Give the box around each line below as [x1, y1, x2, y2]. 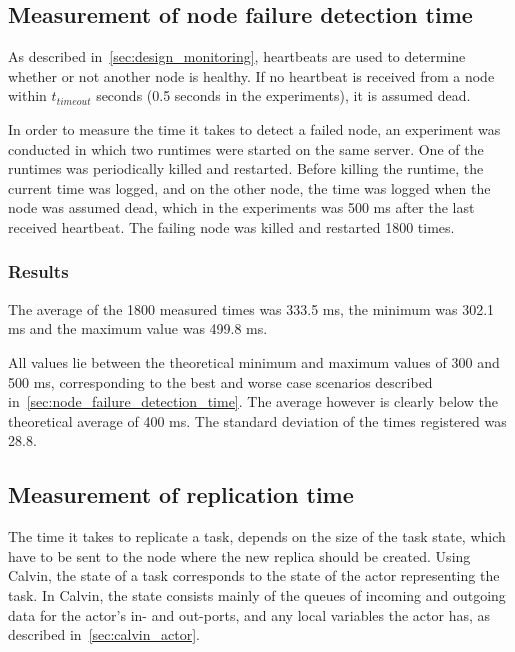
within [8, 85, 47, 106]
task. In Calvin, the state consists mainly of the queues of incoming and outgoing [8, 584, 506, 605]
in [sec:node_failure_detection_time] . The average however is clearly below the [8, 391, 498, 412]
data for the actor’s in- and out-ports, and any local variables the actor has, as [8, 604, 491, 625]
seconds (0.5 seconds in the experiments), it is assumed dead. [96, 85, 471, 106]
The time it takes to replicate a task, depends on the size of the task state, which [8, 526, 506, 547]
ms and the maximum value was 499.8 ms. [8, 318, 268, 339]
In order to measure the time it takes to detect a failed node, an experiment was [8, 118, 501, 139]
